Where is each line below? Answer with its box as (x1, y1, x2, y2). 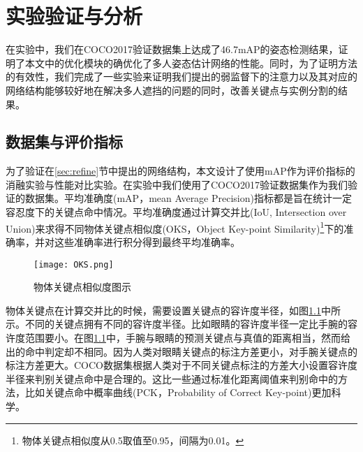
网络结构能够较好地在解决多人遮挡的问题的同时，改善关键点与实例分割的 (6, 82, 338, 97)
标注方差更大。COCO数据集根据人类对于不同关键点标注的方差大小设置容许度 (6, 358, 357, 372)
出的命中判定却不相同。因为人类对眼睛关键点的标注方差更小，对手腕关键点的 (6, 344, 357, 358)
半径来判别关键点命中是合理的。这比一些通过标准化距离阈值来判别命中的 (6, 371, 338, 386)
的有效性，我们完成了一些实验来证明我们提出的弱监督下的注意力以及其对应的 (6, 69, 357, 84)
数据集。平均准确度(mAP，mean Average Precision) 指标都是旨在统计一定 (24, 191, 352, 205)
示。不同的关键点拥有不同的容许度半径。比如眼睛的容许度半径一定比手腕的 (6, 316, 348, 331)
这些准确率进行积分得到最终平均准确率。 (54, 234, 240, 249)
